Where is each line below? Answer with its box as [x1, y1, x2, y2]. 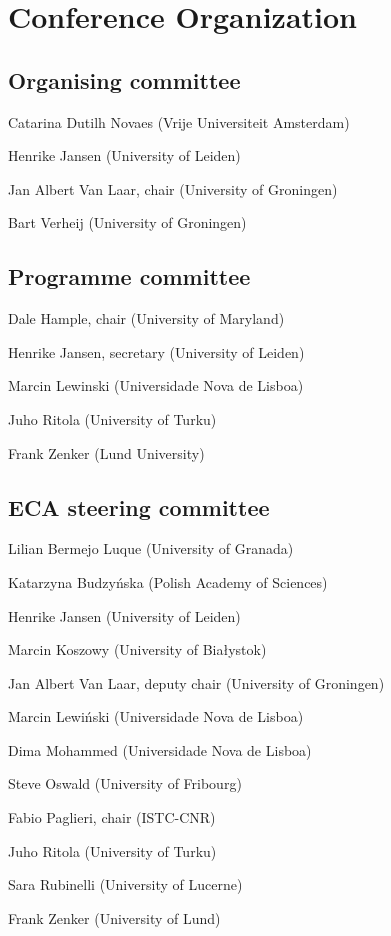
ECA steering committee [8, 491, 270, 522]
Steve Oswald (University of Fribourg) [8, 773, 242, 794]
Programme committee [8, 261, 251, 292]
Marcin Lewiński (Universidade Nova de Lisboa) [8, 706, 304, 727]
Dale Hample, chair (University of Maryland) [8, 308, 285, 329]
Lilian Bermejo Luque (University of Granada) [8, 538, 294, 559]
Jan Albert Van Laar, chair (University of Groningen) [8, 178, 338, 199]
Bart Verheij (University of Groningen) [8, 212, 247, 233]
